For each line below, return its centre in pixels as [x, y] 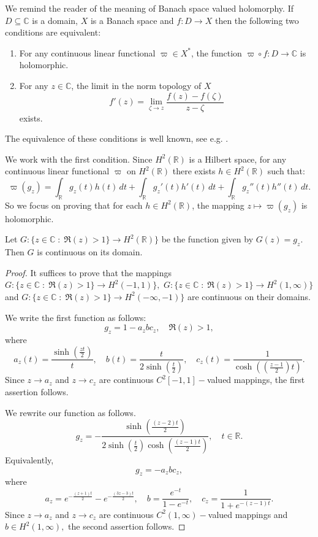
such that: [286, 171]
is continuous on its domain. [90, 252]
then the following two [257, 20]
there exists [194, 171]
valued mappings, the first [256, 380]
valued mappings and [248, 514]
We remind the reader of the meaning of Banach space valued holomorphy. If [149, 8]
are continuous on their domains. [249, 296]
